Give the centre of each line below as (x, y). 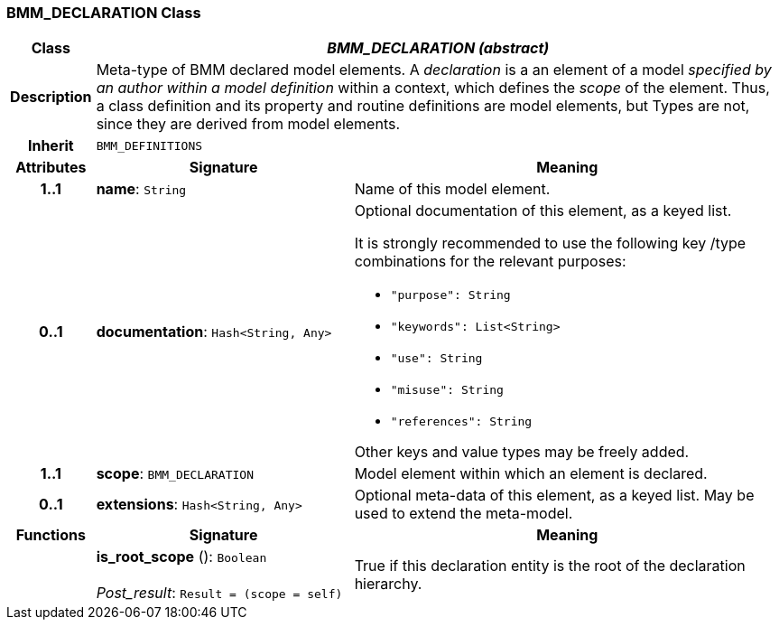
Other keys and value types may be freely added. (522, 452)
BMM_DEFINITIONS (149, 145)
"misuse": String (447, 390)
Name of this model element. (452, 189)
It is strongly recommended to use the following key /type (550, 243)
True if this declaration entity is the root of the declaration (550, 566)
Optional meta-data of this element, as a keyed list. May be (554, 496)
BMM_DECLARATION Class (104, 13)
